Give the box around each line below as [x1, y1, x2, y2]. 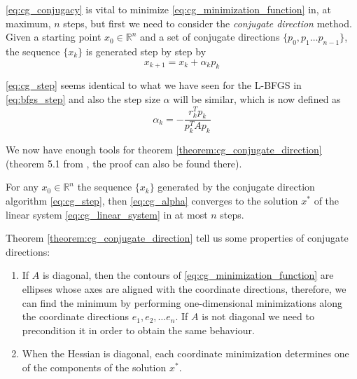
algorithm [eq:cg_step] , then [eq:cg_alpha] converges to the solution [6, 193, 298, 208]
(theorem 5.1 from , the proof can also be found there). [6, 156, 242, 170]
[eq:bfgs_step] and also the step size [6, 91, 160, 106]
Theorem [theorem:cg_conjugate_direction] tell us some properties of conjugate [6, 230, 349, 245]
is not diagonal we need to [202, 309, 314, 324]
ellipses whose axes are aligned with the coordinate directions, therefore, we [22, 282, 346, 296]
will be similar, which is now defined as [173, 91, 341, 106]
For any [6, 179, 38, 194]
